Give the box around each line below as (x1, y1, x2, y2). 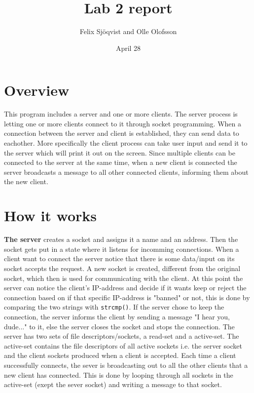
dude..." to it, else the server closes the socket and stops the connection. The (4, 321, 235, 331)
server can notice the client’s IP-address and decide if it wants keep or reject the (4, 282, 247, 293)
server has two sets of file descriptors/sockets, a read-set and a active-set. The (4, 331, 239, 341)
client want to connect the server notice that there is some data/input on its (4, 253, 235, 264)
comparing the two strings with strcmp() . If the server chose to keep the (4, 302, 224, 312)
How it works (4, 205, 97, 226)
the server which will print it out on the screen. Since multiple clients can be (4, 147, 235, 157)
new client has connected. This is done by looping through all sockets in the (4, 369, 233, 380)
